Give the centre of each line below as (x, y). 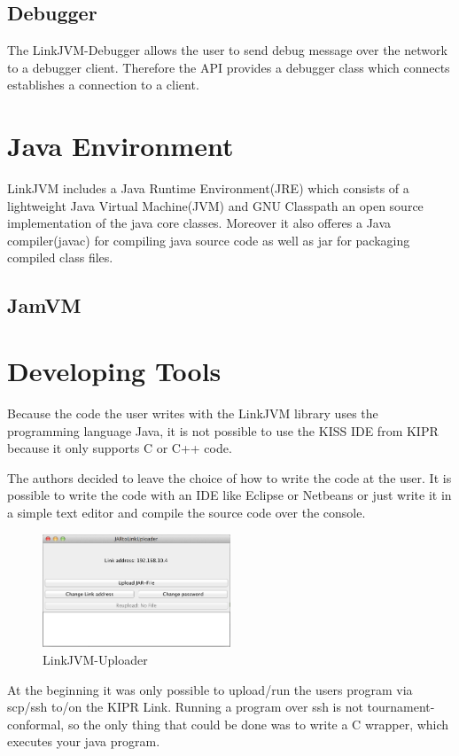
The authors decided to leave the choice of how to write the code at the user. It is (229, 477)
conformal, (36, 724)
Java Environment (121, 146)
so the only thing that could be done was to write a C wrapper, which (258, 724)
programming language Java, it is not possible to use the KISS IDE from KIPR (223, 430)
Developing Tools (114, 371)
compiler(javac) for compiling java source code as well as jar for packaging (209, 240)
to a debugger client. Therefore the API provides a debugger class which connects (229, 67)
